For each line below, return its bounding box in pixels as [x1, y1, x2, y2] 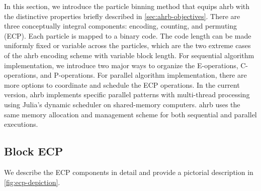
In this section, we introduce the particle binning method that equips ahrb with [4, 1, 250, 11]
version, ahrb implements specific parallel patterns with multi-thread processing [4, 89, 250, 100]
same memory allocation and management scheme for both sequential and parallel [4, 109, 257, 119]
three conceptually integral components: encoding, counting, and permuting [4, 21, 237, 31]
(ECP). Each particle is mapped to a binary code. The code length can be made [4, 30, 251, 41]
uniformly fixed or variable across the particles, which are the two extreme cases [4, 40, 251, 51]
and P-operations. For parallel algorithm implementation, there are [40, 70, 247, 80]
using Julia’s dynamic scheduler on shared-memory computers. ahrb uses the [4, 99, 240, 109]
